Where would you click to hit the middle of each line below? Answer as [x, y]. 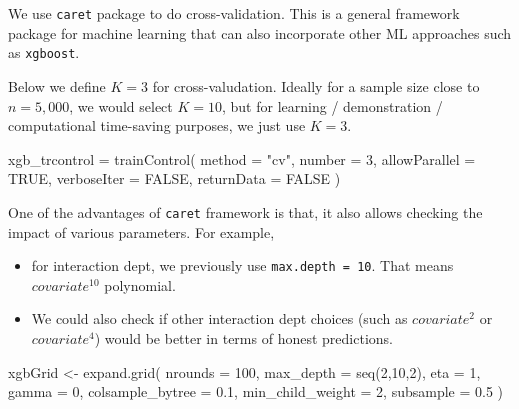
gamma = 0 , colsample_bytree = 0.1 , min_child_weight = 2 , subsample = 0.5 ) [256, 391]
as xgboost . [44, 52]
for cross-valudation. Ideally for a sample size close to [316, 85]
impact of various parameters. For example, [141, 231]
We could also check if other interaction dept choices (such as [219, 318]
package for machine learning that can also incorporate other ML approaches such [260, 32]
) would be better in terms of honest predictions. [243, 337]
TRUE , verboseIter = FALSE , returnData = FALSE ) [174, 178]
